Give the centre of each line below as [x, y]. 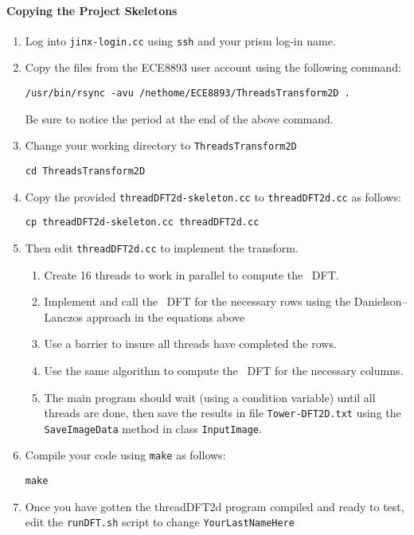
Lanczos [64, 316]
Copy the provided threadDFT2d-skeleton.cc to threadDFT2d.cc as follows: [213, 196]
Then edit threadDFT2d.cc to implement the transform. [162, 247]
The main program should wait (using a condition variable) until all [210, 397]
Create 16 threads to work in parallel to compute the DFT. [191, 274]
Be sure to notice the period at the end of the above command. [179, 118]
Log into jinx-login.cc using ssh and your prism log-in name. [180, 40]
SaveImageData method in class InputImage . [153, 428]
